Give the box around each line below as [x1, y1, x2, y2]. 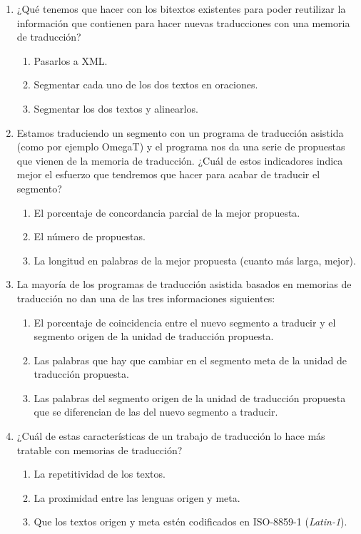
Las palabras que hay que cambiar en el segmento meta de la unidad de [34, 352, 347, 367]
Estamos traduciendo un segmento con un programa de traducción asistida [16, 125, 344, 140]
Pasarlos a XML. [34, 53, 108, 68]
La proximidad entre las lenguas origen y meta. [34, 490, 240, 505]
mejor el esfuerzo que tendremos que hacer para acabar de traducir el [16, 167, 320, 182]
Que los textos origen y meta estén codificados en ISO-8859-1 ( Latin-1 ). [34, 514, 347, 529]
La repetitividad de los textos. [34, 466, 166, 481]
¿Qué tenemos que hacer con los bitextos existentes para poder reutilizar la [16, 1, 346, 16]
